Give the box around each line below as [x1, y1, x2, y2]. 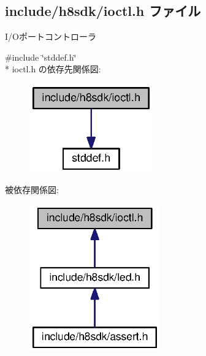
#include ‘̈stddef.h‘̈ [5, 50, 77, 63]
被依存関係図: [5, 183, 59, 196]
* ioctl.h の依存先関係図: [5, 62, 101, 75]
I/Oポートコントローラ [5, 30, 96, 43]
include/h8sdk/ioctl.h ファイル [5, 1, 201, 20]
